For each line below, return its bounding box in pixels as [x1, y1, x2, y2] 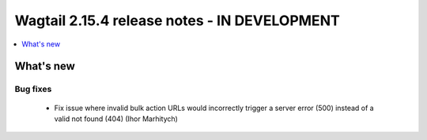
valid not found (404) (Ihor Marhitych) [54, 114, 178, 123]
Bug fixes [14, 83, 52, 94]
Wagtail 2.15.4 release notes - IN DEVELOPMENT [14, 12, 340, 29]
